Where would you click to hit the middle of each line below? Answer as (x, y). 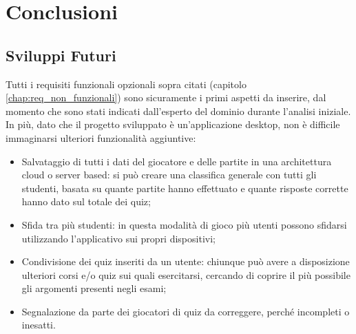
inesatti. (39, 325)
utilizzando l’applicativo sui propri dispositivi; (118, 238)
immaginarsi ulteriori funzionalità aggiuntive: (101, 137)
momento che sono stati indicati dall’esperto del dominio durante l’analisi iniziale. (178, 111)
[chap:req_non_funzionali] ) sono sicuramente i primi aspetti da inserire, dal (166, 97)
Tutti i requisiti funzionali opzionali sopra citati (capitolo (126, 84)
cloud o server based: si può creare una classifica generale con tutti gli (169, 175)
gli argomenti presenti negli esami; (94, 288)
